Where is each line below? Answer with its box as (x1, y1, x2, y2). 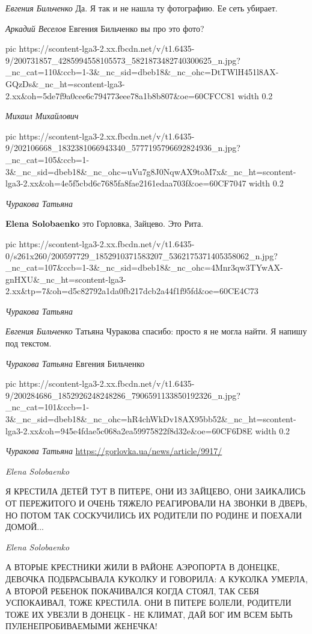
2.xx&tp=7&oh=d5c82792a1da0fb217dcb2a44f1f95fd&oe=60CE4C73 (5, 285, 258, 297)
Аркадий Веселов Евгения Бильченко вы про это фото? (5, 22, 204, 34)
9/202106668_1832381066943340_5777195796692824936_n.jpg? (5, 141, 240, 154)
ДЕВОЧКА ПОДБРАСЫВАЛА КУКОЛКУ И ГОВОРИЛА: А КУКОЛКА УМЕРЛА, (5, 572, 308, 585)
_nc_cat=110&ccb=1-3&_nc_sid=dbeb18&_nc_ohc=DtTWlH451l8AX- (5, 66, 279, 78)
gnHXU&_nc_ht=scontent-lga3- (5, 272, 126, 285)
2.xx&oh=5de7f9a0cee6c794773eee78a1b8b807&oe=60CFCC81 (5, 89, 236, 102)
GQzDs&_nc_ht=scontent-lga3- (5, 77, 125, 90)
